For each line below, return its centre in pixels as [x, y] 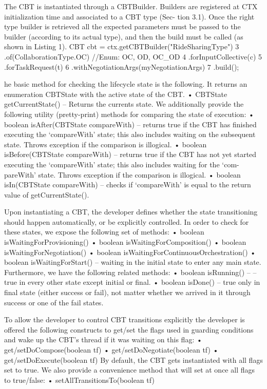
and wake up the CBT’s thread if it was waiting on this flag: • [103, 339]
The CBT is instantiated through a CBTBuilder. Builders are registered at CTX [131, 6]
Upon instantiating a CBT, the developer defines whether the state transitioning [131, 212]
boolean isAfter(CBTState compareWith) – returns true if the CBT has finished [130, 124]
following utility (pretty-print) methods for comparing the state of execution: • [129, 114]
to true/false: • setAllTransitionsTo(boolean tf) [79, 380]
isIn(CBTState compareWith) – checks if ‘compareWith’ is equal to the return [128, 184]
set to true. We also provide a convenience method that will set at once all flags [129, 370]
